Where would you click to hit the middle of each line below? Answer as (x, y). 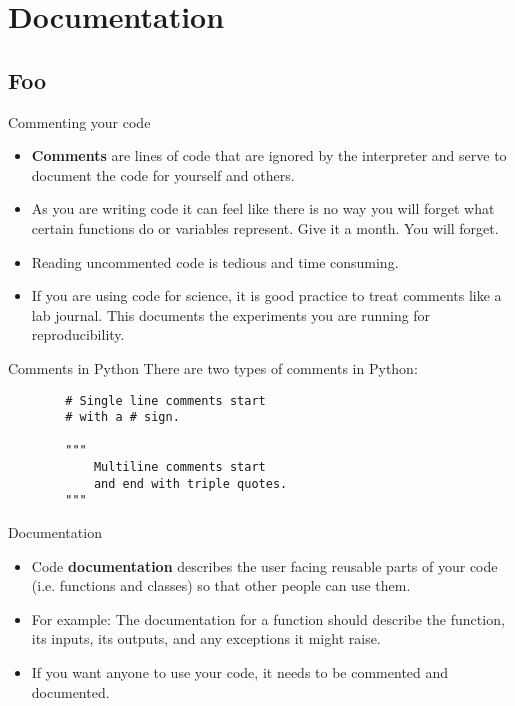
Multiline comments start (179, 467)
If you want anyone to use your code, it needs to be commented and (240, 672)
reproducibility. (78, 334)
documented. (70, 691)
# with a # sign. (122, 417)
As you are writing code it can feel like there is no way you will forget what (263, 208)
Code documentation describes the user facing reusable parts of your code (264, 565)
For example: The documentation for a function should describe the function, (268, 618)
